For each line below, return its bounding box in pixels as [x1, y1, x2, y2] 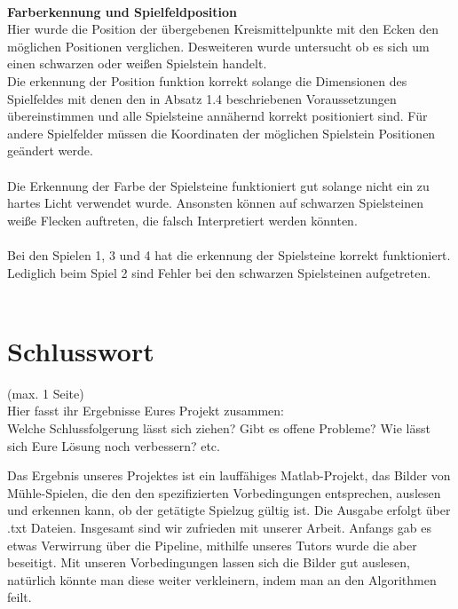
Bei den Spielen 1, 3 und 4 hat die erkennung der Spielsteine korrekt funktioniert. [7, 245, 451, 264]
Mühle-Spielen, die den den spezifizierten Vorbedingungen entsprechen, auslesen [7, 483, 441, 502]
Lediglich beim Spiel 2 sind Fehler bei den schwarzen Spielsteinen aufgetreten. [7, 263, 431, 281]
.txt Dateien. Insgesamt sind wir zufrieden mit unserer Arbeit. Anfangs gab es [7, 518, 432, 536]
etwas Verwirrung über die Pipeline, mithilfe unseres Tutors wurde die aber [7, 535, 417, 554]
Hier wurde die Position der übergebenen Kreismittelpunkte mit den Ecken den [7, 20, 439, 38]
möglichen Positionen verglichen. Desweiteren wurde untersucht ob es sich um [7, 36, 430, 55]
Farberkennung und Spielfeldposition [7, 2, 237, 20]
